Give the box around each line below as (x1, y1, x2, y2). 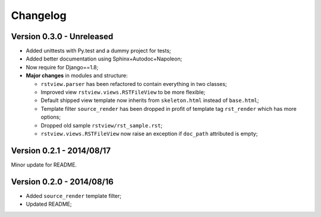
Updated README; (26, 200, 73, 208)
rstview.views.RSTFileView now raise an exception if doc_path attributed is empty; (40, 130, 258, 137)
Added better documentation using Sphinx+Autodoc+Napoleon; (26, 55, 182, 62)
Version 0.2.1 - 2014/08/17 (11, 145, 111, 155)
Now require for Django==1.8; (26, 63, 99, 71)
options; (40, 113, 61, 121)
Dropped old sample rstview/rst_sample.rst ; (40, 122, 163, 129)
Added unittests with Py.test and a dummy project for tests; (26, 47, 172, 55)
